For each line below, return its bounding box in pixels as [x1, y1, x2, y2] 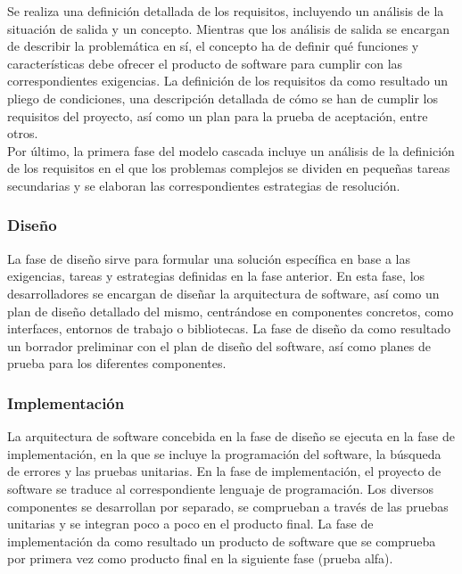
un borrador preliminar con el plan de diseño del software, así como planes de [7, 336, 431, 355]
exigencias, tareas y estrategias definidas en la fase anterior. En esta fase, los [7, 266, 425, 285]
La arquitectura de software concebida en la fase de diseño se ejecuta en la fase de [7, 427, 455, 446]
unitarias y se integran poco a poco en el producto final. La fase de [7, 514, 374, 533]
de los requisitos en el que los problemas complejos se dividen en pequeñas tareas [7, 159, 450, 177]
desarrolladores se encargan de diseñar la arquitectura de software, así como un [7, 283, 440, 302]
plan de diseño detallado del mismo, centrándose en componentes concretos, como [7, 301, 454, 320]
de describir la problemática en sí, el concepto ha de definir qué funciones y [7, 37, 419, 55]
